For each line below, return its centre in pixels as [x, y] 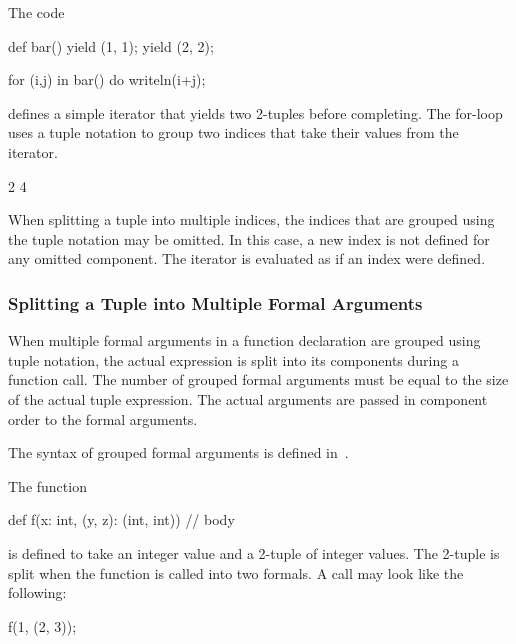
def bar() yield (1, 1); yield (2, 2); [111, 45]
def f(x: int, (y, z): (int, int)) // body [121, 519]
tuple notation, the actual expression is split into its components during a [233, 359]
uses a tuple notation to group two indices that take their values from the [233, 132]
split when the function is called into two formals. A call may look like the [236, 572]
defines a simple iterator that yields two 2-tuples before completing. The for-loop [255, 112]
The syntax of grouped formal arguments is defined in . [178, 452]
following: [37, 592]
